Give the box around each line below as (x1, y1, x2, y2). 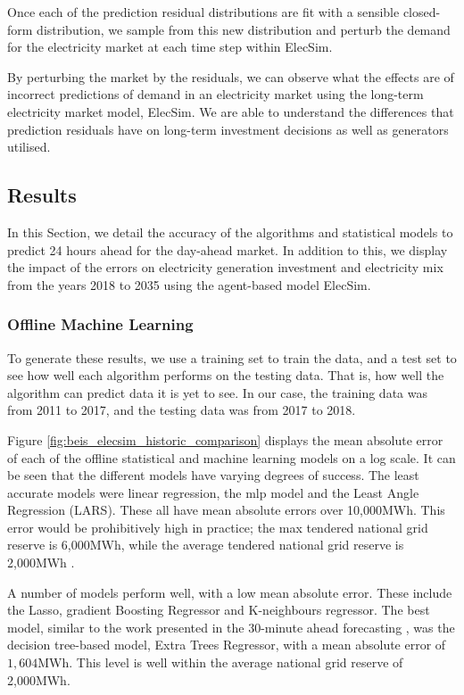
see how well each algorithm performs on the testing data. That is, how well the (7, 366, 444, 385)
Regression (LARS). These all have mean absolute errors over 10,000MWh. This (7, 501, 445, 519)
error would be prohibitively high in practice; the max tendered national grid (7, 517, 428, 536)
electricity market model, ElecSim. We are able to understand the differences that (7, 102, 454, 120)
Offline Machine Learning (7, 313, 194, 335)
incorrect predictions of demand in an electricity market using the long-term (7, 85, 424, 103)
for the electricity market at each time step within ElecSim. (7, 37, 333, 56)
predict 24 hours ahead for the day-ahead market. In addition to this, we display (7, 240, 448, 259)
